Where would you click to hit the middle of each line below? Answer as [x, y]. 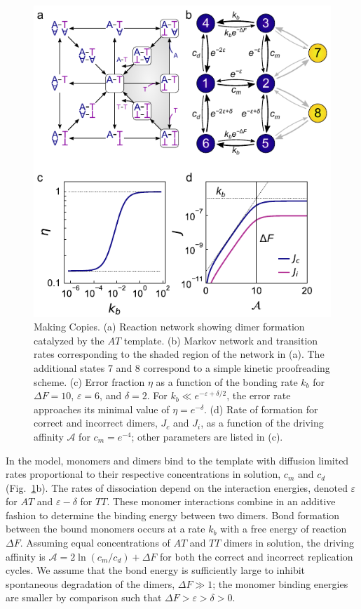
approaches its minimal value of [102, 409]
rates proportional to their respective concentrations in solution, [143, 474]
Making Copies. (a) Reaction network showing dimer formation [169, 327]
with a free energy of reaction [284, 529]
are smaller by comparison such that [84, 597]
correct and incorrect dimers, [96, 423]
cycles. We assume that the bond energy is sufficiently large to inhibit [156, 570]
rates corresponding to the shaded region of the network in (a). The [179, 354]
